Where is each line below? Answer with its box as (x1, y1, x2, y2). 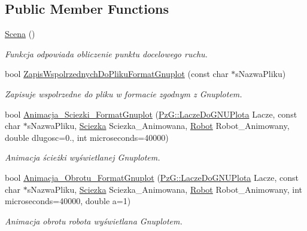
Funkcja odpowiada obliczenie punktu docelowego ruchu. (5, 47, 208, 60)
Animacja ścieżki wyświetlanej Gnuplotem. (5, 151, 160, 164)
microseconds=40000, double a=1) (5, 195, 131, 207)
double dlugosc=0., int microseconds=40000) (5, 131, 169, 143)
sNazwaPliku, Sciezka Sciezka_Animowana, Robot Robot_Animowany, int (27, 183, 302, 195)
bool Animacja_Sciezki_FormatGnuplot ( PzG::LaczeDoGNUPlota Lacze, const (5, 107, 297, 120)
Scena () (5, 27, 35, 40)
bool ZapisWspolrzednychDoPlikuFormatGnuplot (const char (5, 67, 229, 80)
